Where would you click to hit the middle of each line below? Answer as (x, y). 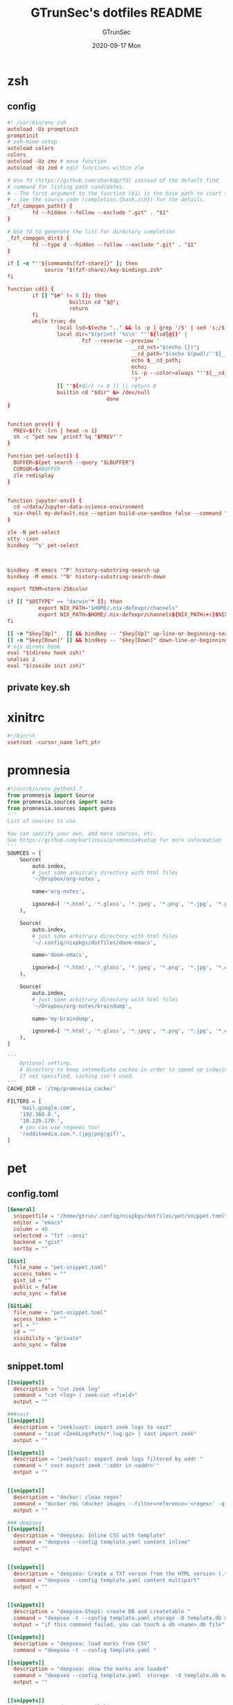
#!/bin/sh (21, 736)
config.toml (33, 1194)
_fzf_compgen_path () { (40, 207)
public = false (35, 1287)
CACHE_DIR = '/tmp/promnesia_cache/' (62, 1089)
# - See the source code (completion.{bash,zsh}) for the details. (107, 200)
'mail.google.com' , (48, 1108)
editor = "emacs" (38, 1223)
